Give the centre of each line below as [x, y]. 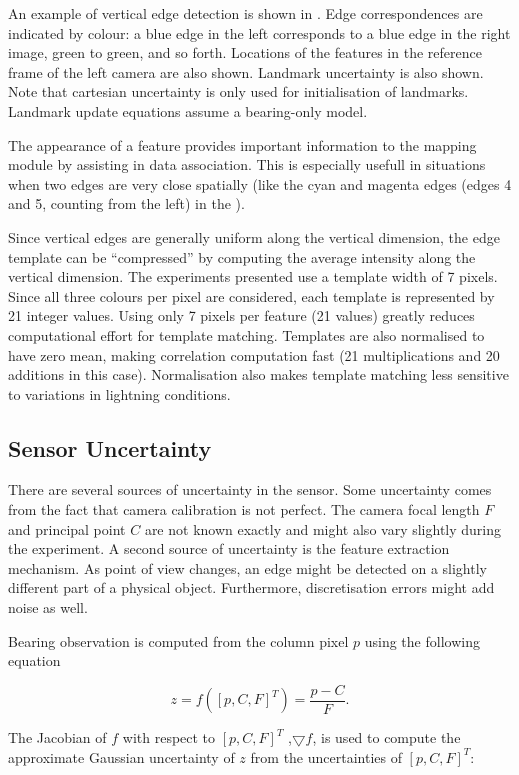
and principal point [67, 528]
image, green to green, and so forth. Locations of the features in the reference [245, 52]
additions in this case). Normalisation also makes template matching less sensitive [258, 374]
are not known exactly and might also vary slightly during [323, 528]
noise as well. [48, 607]
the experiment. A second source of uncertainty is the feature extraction [229, 548]
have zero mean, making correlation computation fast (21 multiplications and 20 [254, 354]
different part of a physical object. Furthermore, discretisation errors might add [251, 587]
